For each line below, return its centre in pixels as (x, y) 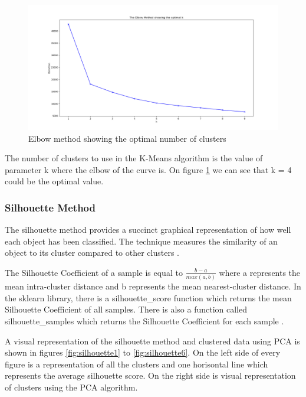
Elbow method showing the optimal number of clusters (127, 138)
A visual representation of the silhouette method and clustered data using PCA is (152, 341)
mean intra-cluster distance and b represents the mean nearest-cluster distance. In (153, 286)
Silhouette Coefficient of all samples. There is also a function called (126, 309)
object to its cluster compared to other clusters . (92, 253)
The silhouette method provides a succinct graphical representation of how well (148, 230)
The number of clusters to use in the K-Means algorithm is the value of (134, 158)
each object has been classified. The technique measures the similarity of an (141, 241)
